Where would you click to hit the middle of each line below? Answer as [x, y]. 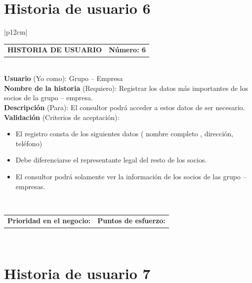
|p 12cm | [16, 32]
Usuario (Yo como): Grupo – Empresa [63, 78]
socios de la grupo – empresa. [48, 98]
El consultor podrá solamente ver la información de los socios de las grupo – [131, 176]
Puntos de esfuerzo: [131, 221]
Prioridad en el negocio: [49, 221]
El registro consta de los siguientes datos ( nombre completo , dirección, [125, 134]
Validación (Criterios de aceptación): [62, 117]
